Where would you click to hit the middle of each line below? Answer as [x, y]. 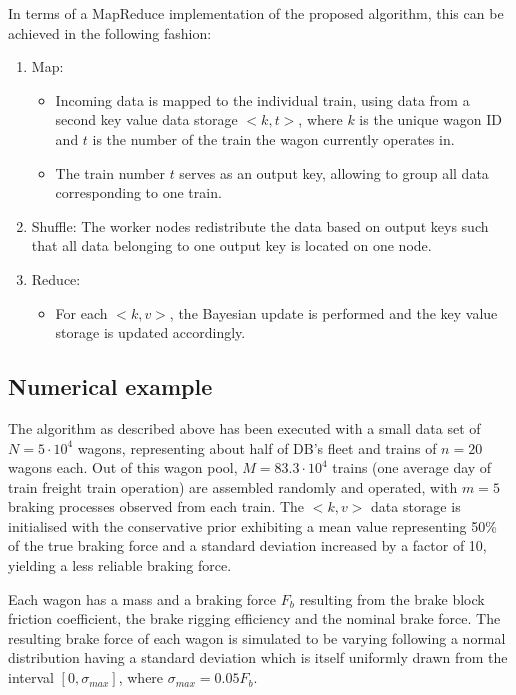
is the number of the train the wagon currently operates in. [273, 138]
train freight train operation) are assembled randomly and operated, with [233, 486]
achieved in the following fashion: [110, 32]
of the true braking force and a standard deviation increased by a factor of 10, [247, 545]
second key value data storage [146, 119]
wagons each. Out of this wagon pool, [123, 467]
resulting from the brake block [392, 598]
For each [81, 312]
